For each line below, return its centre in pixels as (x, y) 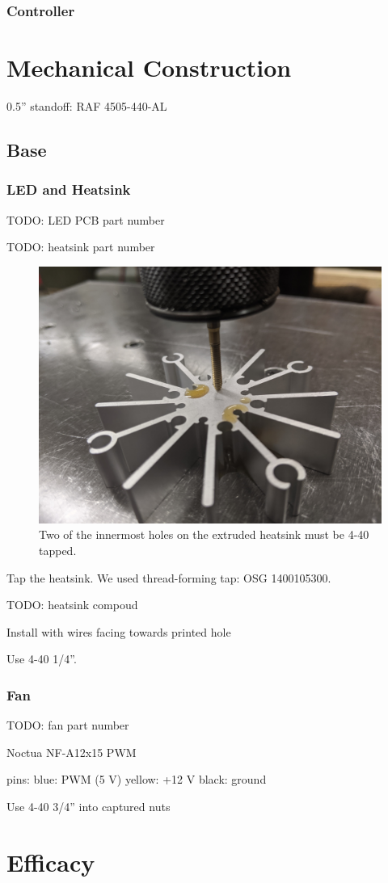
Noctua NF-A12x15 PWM (72, 752)
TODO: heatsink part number (81, 247)
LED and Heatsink (69, 189)
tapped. (58, 550)
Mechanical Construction (149, 67)
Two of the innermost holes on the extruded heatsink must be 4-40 (204, 534)
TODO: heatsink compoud (72, 605)
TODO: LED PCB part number (86, 219)
